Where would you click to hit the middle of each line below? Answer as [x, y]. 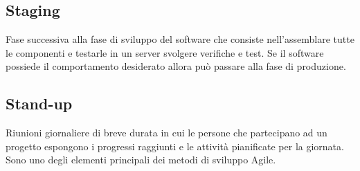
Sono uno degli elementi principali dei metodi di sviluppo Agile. [141, 160]
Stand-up [39, 103]
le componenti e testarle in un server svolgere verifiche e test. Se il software [165, 52]
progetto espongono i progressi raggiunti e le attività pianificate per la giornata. [175, 146]
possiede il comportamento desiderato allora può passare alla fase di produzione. [176, 66]
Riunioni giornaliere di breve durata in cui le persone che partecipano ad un [166, 133]
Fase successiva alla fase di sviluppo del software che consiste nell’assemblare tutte [180, 39]
